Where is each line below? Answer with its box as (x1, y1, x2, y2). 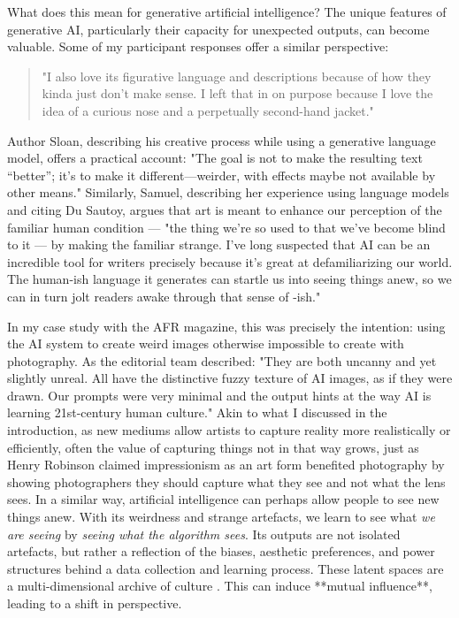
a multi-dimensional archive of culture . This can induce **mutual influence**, (7, 576, 432, 595)
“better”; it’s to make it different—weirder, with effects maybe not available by (7, 165, 436, 184)
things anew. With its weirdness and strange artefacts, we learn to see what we (7, 507, 435, 526)
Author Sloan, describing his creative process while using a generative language (7, 131, 436, 149)
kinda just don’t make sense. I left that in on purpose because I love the (42, 84, 433, 103)
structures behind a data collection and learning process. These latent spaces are (7, 559, 444, 577)
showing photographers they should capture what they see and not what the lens (7, 472, 446, 491)
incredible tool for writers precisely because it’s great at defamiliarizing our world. (7, 252, 453, 271)
